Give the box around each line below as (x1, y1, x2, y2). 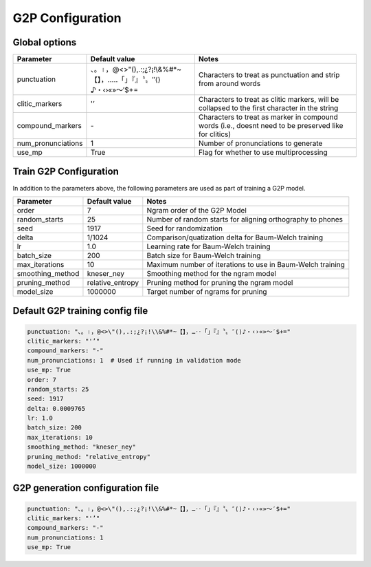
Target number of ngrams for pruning (146, 286, 267, 296)
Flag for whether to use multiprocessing (198, 148, 328, 158)
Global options (12, 36, 77, 48)
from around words (198, 79, 261, 89)
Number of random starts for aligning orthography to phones (146, 214, 344, 224)
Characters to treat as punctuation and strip (198, 70, 340, 80)
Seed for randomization (146, 224, 223, 233)
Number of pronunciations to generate (198, 138, 323, 148)
